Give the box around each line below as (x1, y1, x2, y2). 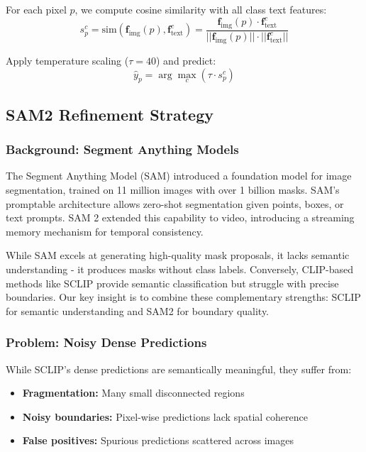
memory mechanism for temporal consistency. (6, 224, 204, 238)
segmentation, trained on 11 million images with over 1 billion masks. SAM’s (6, 182, 340, 197)
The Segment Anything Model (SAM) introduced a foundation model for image (6, 168, 352, 183)
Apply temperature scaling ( (6, 53, 129, 68)
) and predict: (156, 53, 216, 68)
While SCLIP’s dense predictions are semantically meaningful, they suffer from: (6, 361, 352, 376)
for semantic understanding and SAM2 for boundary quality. (6, 303, 270, 318)
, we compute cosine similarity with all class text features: (74, 2, 327, 16)
